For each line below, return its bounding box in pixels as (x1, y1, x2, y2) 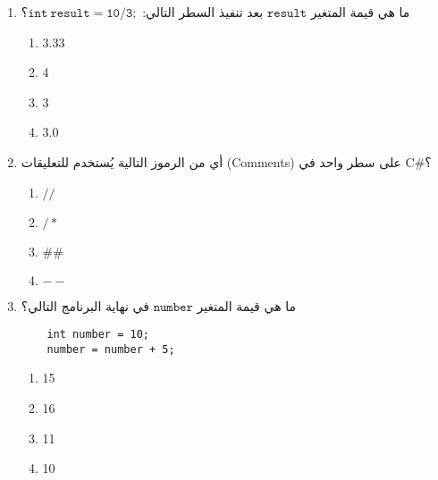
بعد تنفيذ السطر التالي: (142, 3, 264, 21)
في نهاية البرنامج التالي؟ (21, 296, 149, 315)
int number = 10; (46, 328, 149, 341)
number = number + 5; (46, 342, 175, 356)
